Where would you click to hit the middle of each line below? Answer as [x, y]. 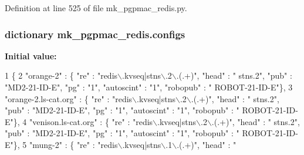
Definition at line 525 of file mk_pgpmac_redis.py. [96, 8]
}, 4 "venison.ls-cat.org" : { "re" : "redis [83, 121]
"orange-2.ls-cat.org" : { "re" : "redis [69, 98]
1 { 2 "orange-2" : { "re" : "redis [61, 75]
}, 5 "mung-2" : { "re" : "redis [65, 144]
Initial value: [31, 55]
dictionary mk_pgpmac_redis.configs [95, 34]
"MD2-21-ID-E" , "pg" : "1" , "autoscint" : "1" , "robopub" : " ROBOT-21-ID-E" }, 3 [149, 87]
